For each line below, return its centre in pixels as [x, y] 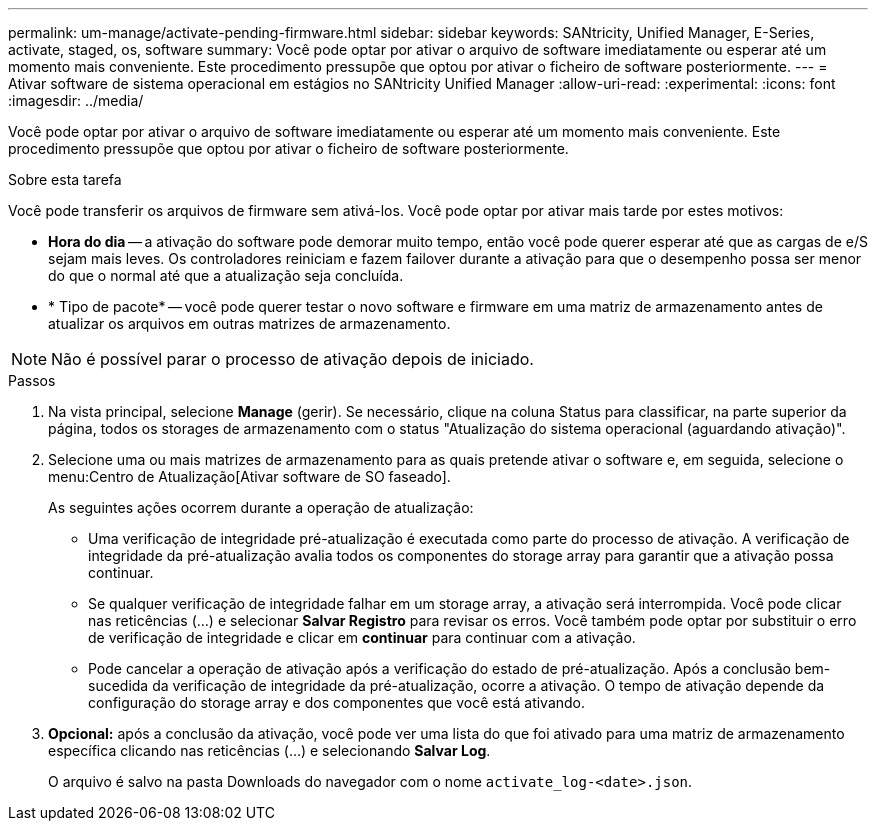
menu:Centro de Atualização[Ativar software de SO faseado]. [249, 476]
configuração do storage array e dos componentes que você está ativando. [337, 702]
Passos [32, 380]
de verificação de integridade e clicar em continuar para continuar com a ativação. [362, 637]
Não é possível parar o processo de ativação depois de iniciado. [292, 359]
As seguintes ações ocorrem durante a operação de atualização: [261, 507]
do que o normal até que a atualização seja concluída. [226, 275]
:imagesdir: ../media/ [76, 100]
